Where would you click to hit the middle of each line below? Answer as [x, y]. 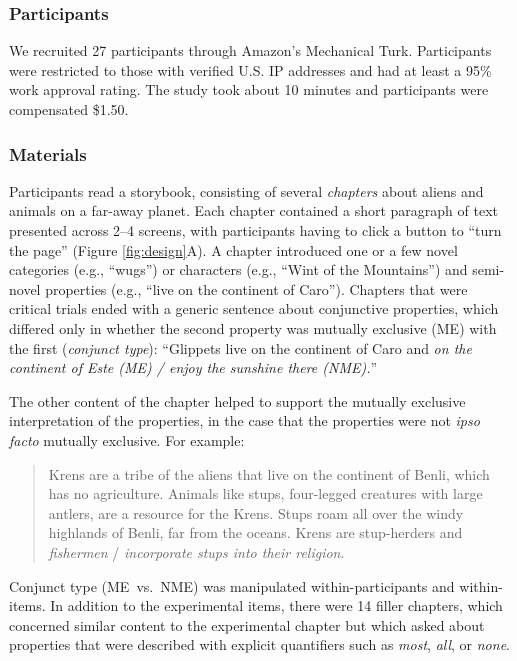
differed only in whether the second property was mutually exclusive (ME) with [253, 327]
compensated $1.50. [69, 109]
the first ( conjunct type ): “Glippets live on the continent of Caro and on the [240, 347]
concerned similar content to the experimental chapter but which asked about [247, 624]
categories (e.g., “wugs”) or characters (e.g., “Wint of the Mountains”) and [238, 269]
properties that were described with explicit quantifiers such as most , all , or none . [259, 644]
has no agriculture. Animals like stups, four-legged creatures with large [265, 493]
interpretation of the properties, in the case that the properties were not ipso [244, 420]
